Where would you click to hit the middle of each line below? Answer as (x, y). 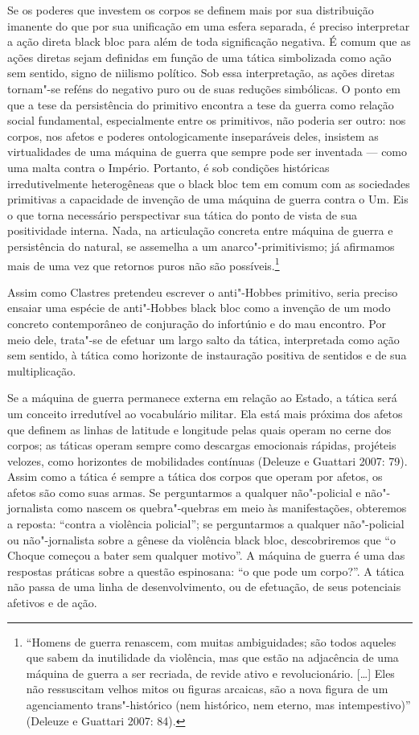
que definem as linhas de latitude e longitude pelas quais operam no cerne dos (199, 429)
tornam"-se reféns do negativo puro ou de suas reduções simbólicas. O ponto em (204, 88)
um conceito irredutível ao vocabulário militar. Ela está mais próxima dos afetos (205, 413)
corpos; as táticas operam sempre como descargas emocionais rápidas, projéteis (202, 445)
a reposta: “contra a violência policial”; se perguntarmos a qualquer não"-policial (206, 524)
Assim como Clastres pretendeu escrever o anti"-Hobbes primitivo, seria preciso (203, 292)
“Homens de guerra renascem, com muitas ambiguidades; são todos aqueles (211, 641)
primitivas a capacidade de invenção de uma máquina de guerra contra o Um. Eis (208, 199)
